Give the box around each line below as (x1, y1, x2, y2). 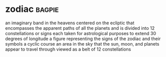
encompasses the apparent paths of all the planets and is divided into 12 (5, 25, 155, 31)
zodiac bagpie (5, 3, 59, 15)
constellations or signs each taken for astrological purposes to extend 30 (5, 30, 156, 36)
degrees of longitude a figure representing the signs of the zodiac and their (5, 36, 161, 42)
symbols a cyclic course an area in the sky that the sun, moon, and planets (5, 41, 159, 47)
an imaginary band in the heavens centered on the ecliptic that (5, 20, 134, 26)
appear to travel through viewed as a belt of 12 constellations (5, 46, 131, 52)
